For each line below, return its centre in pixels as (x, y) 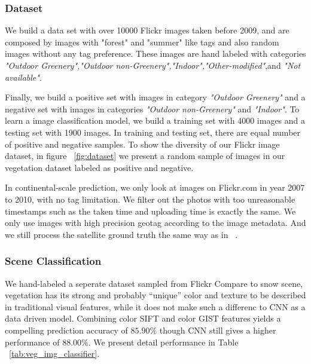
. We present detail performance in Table (163, 342)
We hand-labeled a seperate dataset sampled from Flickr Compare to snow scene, (154, 283)
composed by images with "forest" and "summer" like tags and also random (142, 42)
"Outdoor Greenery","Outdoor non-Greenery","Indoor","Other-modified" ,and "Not (153, 65)
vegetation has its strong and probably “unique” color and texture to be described (155, 295)
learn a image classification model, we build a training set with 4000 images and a (155, 120)
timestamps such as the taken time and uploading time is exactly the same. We (150, 211)
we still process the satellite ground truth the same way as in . (121, 234)
